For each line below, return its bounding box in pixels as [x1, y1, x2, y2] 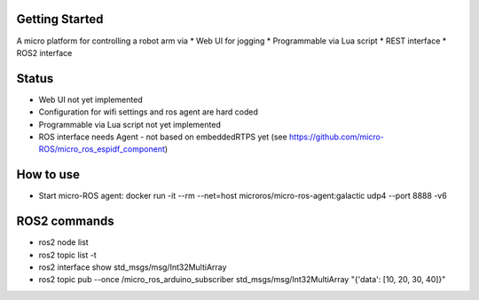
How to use [16, 167, 80, 182]
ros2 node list [38, 237, 89, 248]
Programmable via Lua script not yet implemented [38, 119, 221, 130]
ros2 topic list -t [38, 249, 97, 260]
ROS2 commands [16, 214, 114, 229]
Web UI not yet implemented [38, 94, 143, 105]
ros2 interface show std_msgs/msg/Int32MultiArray [38, 262, 227, 272]
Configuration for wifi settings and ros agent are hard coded [38, 107, 259, 117]
